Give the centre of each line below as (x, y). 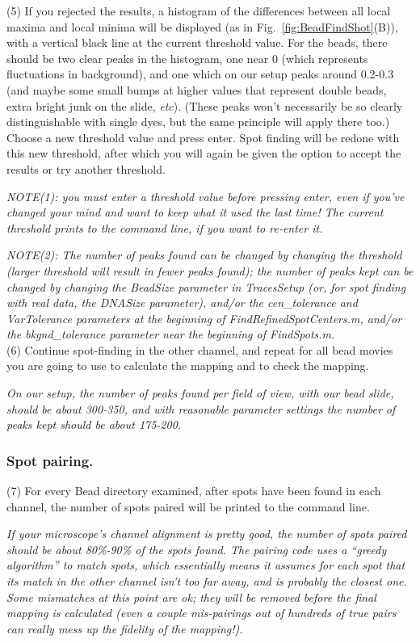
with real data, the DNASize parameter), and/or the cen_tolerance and (182, 303)
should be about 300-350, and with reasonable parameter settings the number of (201, 408)
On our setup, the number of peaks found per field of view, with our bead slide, (200, 393)
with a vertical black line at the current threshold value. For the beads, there (197, 42)
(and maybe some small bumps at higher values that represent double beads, (197, 89)
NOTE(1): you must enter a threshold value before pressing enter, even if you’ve (206, 196)
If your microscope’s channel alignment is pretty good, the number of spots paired (207, 534)
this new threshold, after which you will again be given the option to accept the (204, 153)
